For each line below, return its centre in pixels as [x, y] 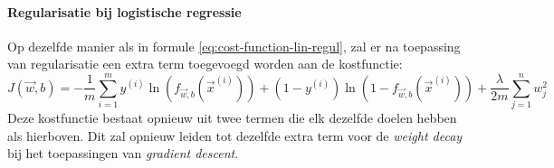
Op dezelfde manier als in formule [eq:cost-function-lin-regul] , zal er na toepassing [234, 46]
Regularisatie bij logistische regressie [124, 11]
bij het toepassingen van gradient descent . [123, 153]
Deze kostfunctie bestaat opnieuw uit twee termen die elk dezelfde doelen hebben [232, 118]
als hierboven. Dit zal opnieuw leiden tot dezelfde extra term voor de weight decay [235, 135]
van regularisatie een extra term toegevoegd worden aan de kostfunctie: [205, 64]
